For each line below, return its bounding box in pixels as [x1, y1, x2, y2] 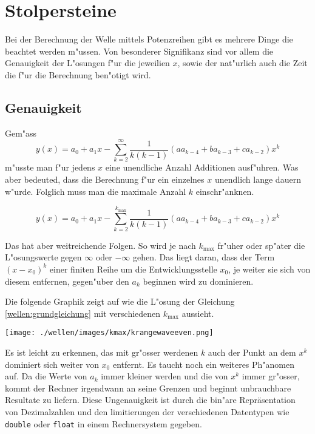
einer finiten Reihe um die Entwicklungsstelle [49, 262, 217, 275]
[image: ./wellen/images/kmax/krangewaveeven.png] [5, 328, 214, 337]
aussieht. [181, 307, 214, 319]
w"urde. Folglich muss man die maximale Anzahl [5, 185, 186, 197]
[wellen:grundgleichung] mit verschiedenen [5, 307, 161, 319]
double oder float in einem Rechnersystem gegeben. [5, 417, 202, 430]
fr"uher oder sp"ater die [217, 239, 305, 251]
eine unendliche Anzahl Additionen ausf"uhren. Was [105, 161, 299, 174]
